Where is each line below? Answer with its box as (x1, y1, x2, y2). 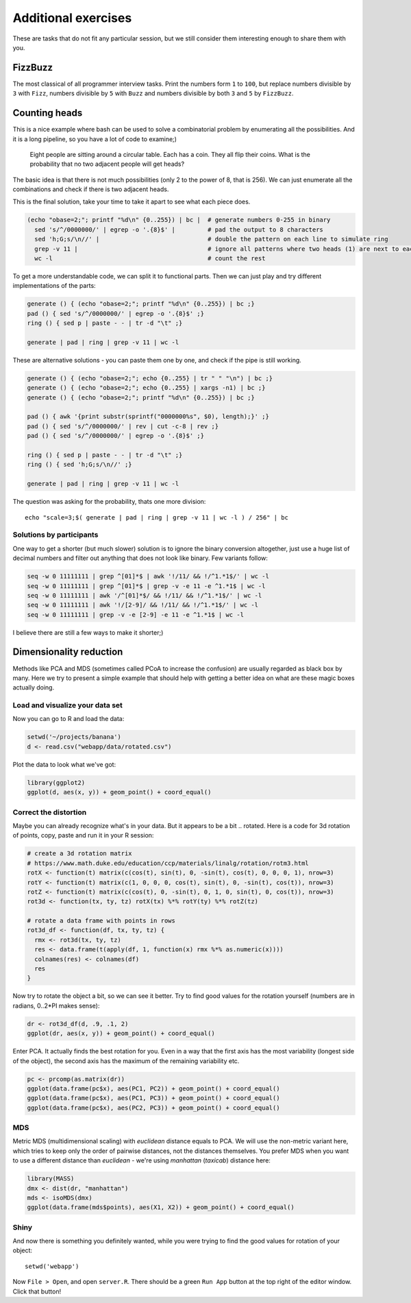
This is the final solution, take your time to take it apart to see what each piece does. (12, 197, 251, 206)
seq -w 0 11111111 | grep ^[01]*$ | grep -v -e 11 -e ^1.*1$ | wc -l (27, 582, 266, 589)
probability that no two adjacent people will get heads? (29, 160, 185, 168)
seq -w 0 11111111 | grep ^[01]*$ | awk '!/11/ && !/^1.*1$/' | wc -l (27, 572, 270, 581)
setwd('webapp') (25, 1262, 79, 1270)
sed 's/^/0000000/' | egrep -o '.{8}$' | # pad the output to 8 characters (34, 226, 323, 233)
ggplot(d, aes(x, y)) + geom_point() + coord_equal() (27, 788, 212, 796)
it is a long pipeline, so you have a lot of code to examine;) (12, 134, 177, 143)
